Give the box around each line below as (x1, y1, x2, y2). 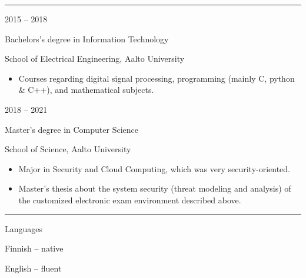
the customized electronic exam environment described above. (18, 193, 241, 206)
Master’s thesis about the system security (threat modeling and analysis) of (18, 182, 291, 195)
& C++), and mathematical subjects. (18, 83, 154, 96)
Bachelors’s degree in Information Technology (5, 32, 169, 45)
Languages (5, 222, 43, 235)
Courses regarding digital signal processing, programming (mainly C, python (18, 72, 295, 84)
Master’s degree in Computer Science (5, 123, 138, 135)
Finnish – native (5, 242, 64, 254)
